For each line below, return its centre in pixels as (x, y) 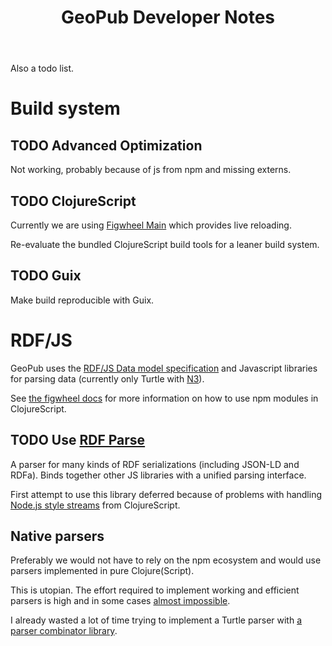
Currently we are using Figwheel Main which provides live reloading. (151, 225)
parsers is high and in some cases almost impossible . (120, 601)
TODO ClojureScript (73, 201)
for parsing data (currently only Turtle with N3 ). (107, 378)
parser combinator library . (64, 631)
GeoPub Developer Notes (168, 17)
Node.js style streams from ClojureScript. (95, 505)
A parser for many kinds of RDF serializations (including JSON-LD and (155, 464)
